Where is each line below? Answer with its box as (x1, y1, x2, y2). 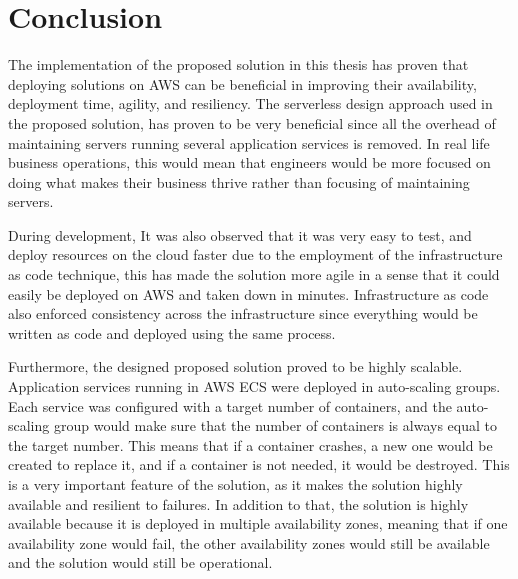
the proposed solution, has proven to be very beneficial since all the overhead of (8, 112, 496, 133)
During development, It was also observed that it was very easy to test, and (8, 224, 472, 245)
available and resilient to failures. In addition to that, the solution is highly (8, 493, 469, 514)
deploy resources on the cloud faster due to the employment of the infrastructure (8, 244, 503, 265)
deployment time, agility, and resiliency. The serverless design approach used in (8, 93, 493, 114)
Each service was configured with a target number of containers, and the (8, 395, 452, 416)
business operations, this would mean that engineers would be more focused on (8, 152, 491, 173)
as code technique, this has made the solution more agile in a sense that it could (8, 264, 500, 285)
